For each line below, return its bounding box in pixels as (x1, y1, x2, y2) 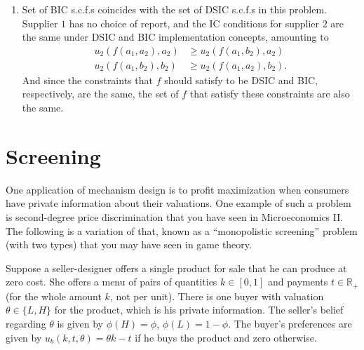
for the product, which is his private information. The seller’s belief (54, 302, 344, 317)
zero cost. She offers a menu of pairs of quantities (6, 274, 217, 289)
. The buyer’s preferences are (228, 316, 352, 330)
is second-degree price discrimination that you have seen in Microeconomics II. (6, 209, 344, 224)
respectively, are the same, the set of (22, 86, 179, 101)
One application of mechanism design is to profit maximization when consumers (6, 182, 349, 196)
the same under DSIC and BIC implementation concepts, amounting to (22, 29, 329, 44)
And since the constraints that (22, 72, 153, 87)
